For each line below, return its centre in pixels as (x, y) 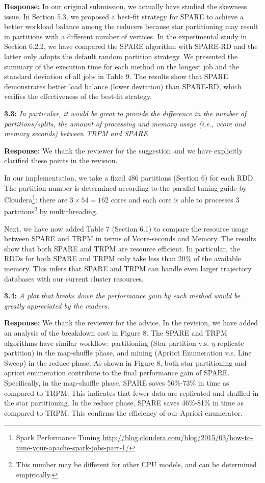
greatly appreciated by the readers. (57, 305)
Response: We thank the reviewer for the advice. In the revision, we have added (131, 323)
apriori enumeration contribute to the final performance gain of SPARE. (117, 373)
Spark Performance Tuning (58, 437)
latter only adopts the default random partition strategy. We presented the (121, 56)
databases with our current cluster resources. (74, 278)
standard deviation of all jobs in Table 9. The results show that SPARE (116, 76)
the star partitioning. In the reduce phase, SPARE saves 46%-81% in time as (124, 403)
